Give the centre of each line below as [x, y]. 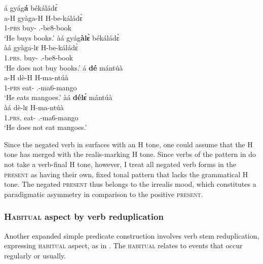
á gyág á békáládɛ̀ [31, 8]
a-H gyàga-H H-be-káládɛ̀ [43, 18]
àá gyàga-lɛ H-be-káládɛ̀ [41, 47]
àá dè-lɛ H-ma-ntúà [34, 107]
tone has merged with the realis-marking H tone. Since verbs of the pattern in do [130, 154]
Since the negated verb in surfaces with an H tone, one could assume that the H [128, 144]
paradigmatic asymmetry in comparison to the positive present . [104, 194]
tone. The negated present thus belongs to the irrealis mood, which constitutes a [130, 184]
